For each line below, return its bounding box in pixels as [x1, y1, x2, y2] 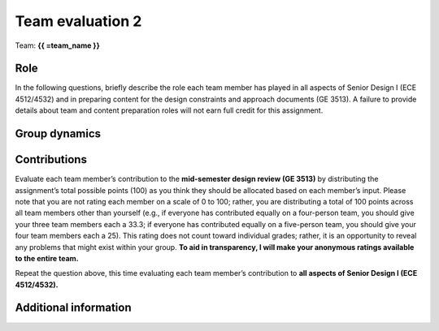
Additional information [15, 301, 132, 315]
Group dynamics [15, 127, 102, 141]
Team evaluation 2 [15, 12, 142, 30]
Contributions [15, 153, 87, 166]
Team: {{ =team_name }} [15, 41, 101, 50]
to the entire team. [15, 253, 79, 263]
